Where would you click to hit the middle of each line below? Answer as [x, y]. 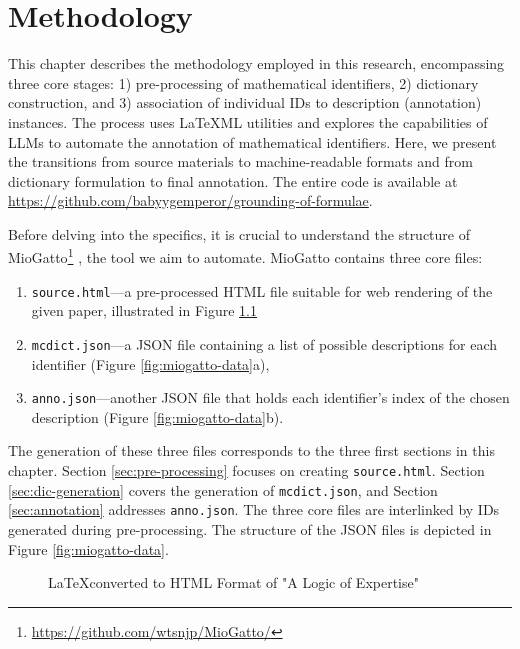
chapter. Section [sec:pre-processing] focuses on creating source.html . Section [246, 470]
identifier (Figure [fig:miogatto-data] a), [150, 363]
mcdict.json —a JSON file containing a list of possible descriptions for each [264, 343]
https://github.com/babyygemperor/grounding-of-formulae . [190, 200]
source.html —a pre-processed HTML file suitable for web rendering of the [262, 290]
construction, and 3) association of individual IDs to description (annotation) [245, 102]
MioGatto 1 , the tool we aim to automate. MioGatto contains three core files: [245, 256]
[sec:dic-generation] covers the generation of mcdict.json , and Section [223, 489]
